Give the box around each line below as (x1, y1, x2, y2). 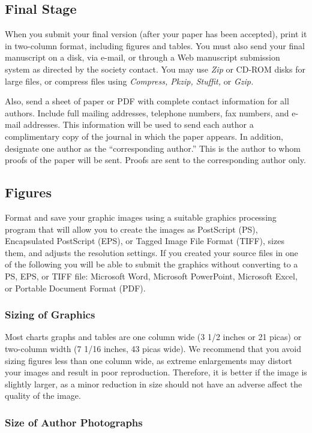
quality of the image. (5, 389, 81, 402)
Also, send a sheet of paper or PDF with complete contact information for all (5, 95, 289, 107)
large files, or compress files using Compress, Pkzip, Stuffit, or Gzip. (5, 74, 254, 87)
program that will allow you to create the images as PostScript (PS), (5, 222, 258, 235)
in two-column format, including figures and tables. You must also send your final (5, 39, 305, 52)
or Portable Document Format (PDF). (5, 281, 146, 294)
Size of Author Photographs (5, 414, 143, 429)
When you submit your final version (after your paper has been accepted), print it (5, 28, 307, 40)
